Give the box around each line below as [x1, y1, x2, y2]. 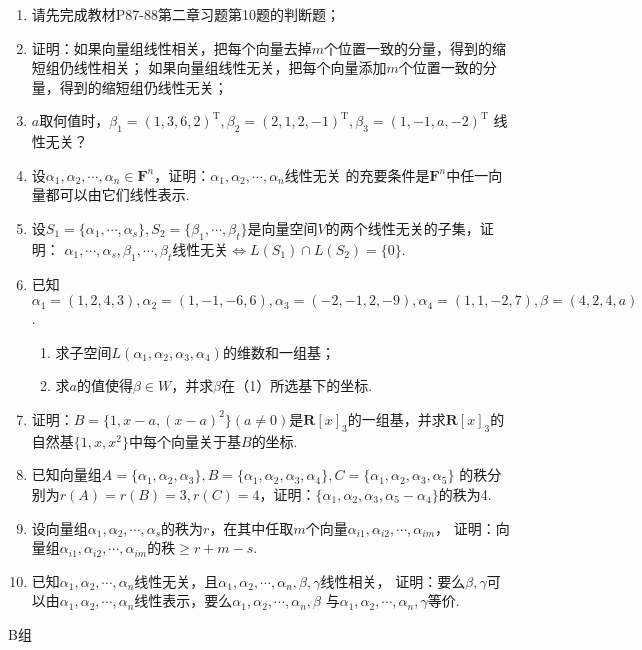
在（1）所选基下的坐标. [221, 375, 373, 396]
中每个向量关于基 [128, 430, 241, 451]
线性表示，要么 [134, 590, 233, 611]
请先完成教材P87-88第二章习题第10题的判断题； [31, 4, 340, 24]
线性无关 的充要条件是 [284, 164, 430, 185]
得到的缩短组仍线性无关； [59, 76, 228, 97]
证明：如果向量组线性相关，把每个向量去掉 [31, 37, 312, 58]
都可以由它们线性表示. [45, 184, 190, 205]
